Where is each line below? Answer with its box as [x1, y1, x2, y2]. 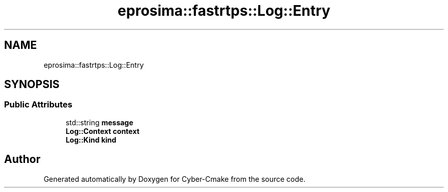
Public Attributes [4, 99, 73, 110]
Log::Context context [65, 126, 140, 135]
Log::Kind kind [65, 135, 117, 144]
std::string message [65, 118, 133, 127]
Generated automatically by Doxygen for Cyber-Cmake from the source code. [43, 174, 306, 183]
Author [4, 153, 40, 166]
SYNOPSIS [4, 78, 60, 91]
